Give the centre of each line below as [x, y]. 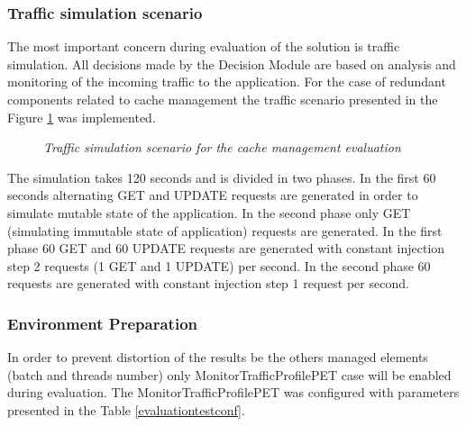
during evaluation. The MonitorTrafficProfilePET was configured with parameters [233, 392]
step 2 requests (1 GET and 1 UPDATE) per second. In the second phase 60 [219, 265]
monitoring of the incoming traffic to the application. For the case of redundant [227, 82]
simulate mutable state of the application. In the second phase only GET [209, 212]
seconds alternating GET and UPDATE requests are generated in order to [213, 195]
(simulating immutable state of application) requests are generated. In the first [225, 230]
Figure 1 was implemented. [82, 117]
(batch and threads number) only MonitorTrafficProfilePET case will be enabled [229, 374]
